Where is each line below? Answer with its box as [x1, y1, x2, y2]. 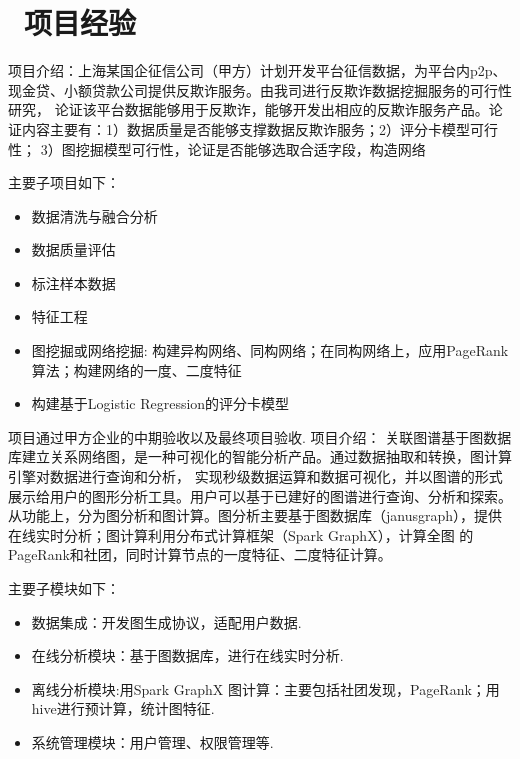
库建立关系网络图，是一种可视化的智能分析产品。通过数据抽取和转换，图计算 [8, 446, 512, 467]
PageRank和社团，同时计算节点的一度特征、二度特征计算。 [8, 544, 392, 565]
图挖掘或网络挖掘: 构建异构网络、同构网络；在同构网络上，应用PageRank [31, 340, 509, 361]
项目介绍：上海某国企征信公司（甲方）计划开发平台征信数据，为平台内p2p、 [8, 60, 507, 81]
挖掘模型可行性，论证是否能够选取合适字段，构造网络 [75, 138, 426, 159]
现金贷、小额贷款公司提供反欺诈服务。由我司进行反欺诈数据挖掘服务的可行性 [8, 79, 512, 100]
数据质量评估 [31, 239, 116, 260]
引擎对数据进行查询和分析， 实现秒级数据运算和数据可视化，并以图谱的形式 [8, 466, 503, 487]
